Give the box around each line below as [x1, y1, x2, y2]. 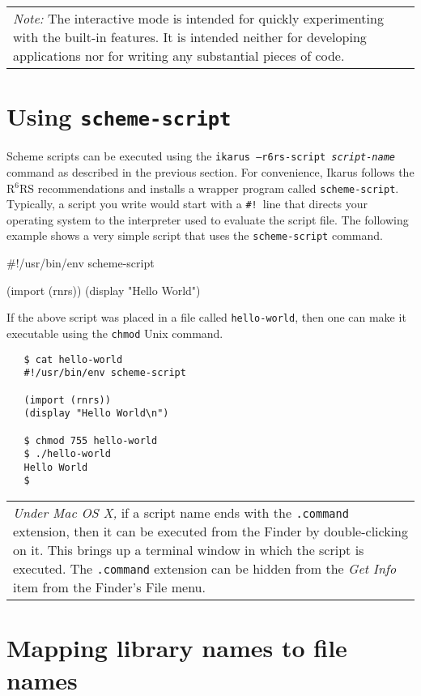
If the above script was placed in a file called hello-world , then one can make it [6, 309, 406, 326]
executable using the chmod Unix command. [6, 324, 223, 341]
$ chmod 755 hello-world [23, 434, 158, 446]
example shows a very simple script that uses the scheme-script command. [6, 227, 383, 244]
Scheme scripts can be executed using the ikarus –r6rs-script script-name [6, 147, 395, 164]
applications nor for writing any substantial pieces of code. [13, 46, 345, 65]
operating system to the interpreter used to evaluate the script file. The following [6, 211, 409, 228]
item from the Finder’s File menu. [13, 578, 206, 597]
